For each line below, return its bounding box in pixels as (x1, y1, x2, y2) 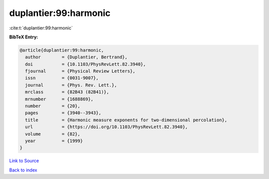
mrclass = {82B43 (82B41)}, (25, 89, 110, 95)
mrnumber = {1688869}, (25, 96, 94, 102)
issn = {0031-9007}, (25, 75, 99, 81)
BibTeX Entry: (9, 34, 38, 40)
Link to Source (9, 158, 39, 164)
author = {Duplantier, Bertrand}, (25, 54, 128, 60)
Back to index (9, 167, 37, 173)
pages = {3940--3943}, (25, 110, 102, 116)
